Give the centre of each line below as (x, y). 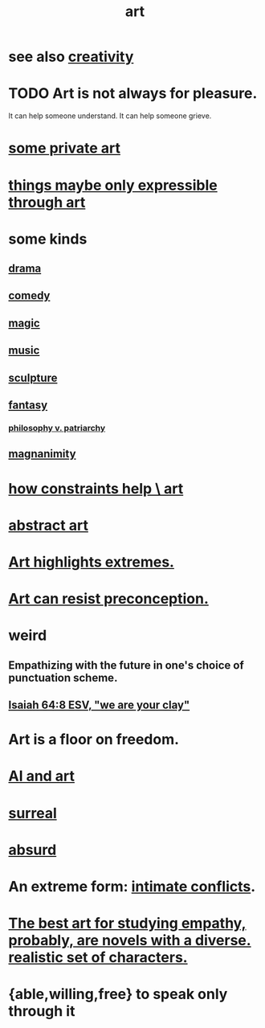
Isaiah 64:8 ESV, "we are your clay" (99, 705)
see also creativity (71, 57)
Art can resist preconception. (108, 599)
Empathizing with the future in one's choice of (126, 665)
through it (42, 1012)
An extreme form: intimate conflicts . (132, 887)
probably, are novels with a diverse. (130, 941)
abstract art (48, 525)
